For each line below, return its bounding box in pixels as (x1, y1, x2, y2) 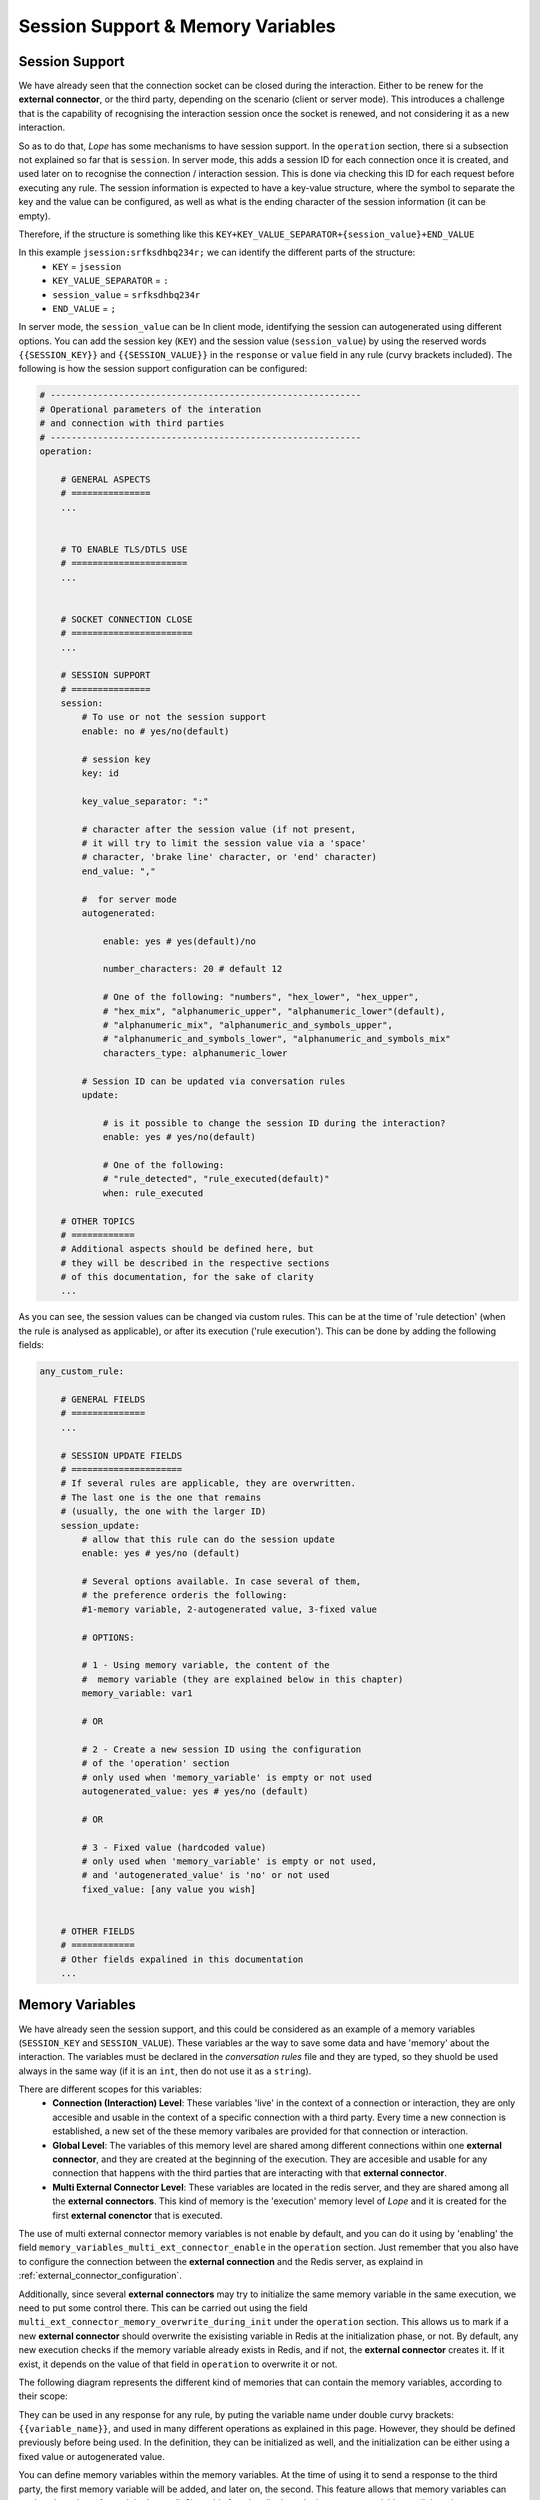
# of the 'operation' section (81, 1758, 230, 1769)
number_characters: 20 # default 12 (102, 963, 283, 975)
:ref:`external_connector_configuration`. (18, 2270, 182, 2282)
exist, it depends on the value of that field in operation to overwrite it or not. (18, 2358, 338, 2370)
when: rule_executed (102, 1187, 204, 1199)
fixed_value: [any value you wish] (81, 1883, 257, 1895)
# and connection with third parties (39, 418, 225, 429)
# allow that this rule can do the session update (81, 1533, 335, 1545)
